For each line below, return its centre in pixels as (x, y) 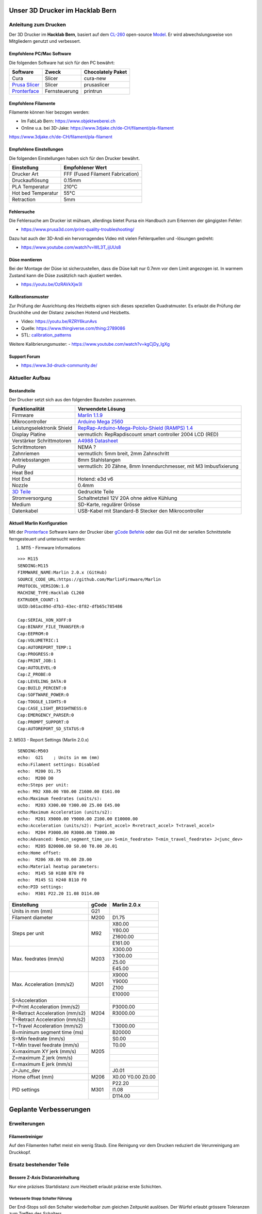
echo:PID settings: (41, 887)
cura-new (95, 78)
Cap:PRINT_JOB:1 (37, 661)
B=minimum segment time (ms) (48, 1032)
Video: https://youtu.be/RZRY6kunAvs (59, 321)
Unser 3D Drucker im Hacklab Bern (63, 10)
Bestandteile (22, 390)
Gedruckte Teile (96, 492)
